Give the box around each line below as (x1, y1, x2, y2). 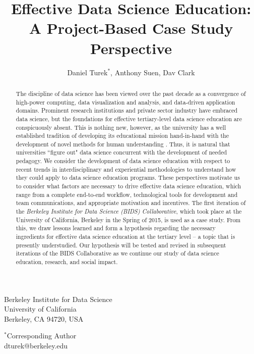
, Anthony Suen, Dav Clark (110, 67, 195, 77)
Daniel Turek (67, 67, 108, 77)
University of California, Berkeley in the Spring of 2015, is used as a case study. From (16, 215, 241, 224)
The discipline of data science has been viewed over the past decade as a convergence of (16, 89, 246, 97)
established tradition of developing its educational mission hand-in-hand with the (16, 131, 229, 140)
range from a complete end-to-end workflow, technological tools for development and (16, 190, 238, 198)
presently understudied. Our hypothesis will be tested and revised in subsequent (16, 240, 226, 249)
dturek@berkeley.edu (4, 340, 68, 351)
